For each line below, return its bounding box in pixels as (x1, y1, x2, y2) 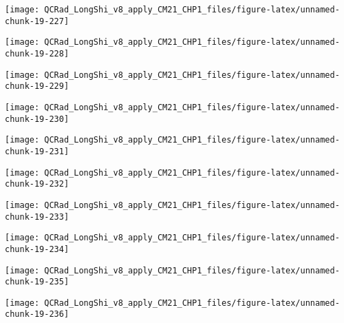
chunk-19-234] (5, 244, 69, 254)
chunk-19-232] (5, 179, 69, 189)
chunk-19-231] (5, 146, 69, 156)
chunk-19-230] (5, 114, 69, 124)
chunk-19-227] (5, 16, 69, 26)
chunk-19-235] (5, 277, 69, 287)
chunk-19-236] (5, 309, 69, 320)
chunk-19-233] (5, 211, 69, 222)
